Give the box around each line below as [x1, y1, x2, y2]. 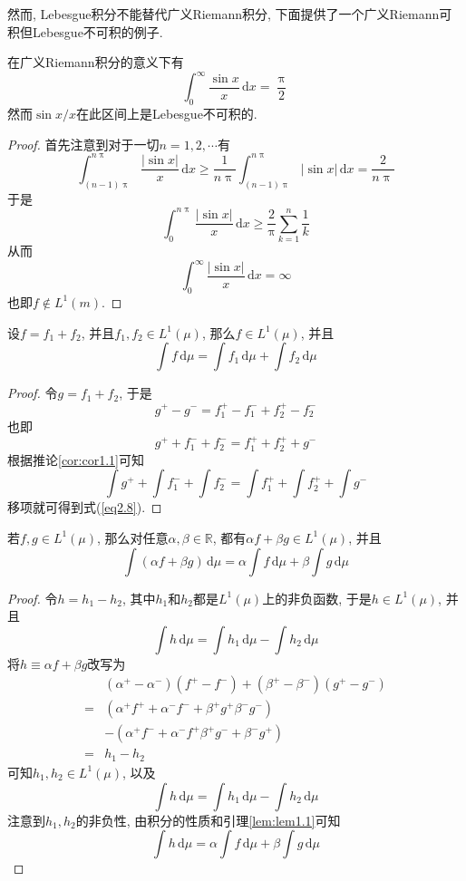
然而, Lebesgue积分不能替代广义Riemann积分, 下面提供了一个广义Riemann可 [7, 5, 452, 23]
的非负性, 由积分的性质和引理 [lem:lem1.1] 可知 [75, 810, 341, 829]
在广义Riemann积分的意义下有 [7, 53, 184, 72]
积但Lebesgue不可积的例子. [7, 22, 163, 41]
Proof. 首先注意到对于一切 [7, 134, 160, 153]
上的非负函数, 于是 [262, 588, 372, 607]
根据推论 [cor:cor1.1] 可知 [7, 450, 144, 469]
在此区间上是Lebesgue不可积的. [75, 104, 257, 123]
